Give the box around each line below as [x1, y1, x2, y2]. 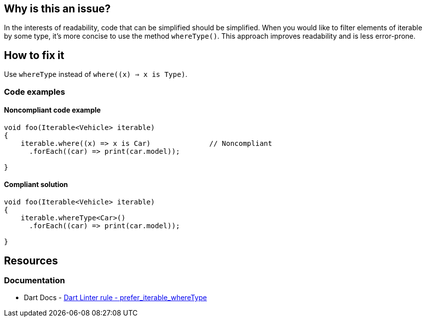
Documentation [4, 275, 65, 285]
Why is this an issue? [4, 2, 111, 15]
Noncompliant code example [4, 106, 101, 115]
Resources [4, 254, 58, 267]
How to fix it [4, 49, 65, 62]
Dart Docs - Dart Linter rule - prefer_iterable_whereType [24, 293, 207, 302]
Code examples [4, 86, 66, 97]
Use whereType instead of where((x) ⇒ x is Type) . [4, 70, 187, 79]
